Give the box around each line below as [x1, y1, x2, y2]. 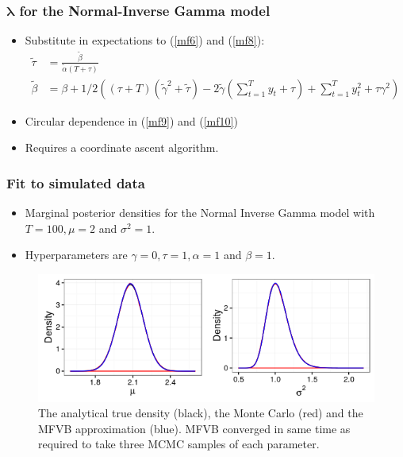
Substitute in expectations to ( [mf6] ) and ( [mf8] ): [25, 32, 265, 48]
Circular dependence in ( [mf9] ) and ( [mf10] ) [25, 112, 238, 129]
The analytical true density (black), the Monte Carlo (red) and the [38, 405, 363, 421]
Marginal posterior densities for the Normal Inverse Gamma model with [25, 204, 375, 221]
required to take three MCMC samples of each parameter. [38, 436, 320, 452]
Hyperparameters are [25, 246, 128, 263]
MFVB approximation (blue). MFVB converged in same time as [38, 420, 351, 436]
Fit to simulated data [6, 172, 145, 192]
